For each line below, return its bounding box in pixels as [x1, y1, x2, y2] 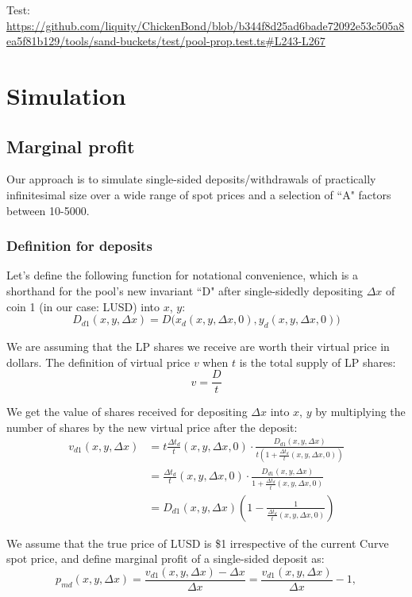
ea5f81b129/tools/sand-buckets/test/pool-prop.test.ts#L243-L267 [6, 33, 325, 49]
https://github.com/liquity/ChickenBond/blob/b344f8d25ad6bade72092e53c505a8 [6, 17, 405, 33]
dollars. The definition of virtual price [6, 353, 191, 370]
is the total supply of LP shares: [239, 353, 396, 370]
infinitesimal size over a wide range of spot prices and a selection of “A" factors [6, 186, 391, 202]
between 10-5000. [6, 202, 90, 218]
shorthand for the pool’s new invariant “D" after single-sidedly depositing [6, 282, 363, 298]
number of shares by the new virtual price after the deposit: [6, 418, 298, 435]
